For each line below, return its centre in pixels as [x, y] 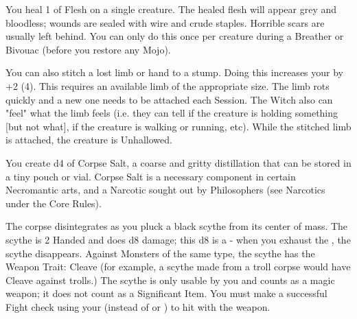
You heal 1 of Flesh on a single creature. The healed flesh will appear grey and [171, 9]
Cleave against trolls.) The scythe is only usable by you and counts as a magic [170, 280]
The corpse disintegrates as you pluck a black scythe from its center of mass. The [177, 226]
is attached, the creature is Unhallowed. [89, 140]
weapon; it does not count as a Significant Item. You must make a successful [166, 293]
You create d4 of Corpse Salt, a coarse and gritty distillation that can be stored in [178, 162]
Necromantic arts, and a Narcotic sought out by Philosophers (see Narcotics [165, 190]
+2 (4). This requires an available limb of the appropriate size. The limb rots [168, 85]
